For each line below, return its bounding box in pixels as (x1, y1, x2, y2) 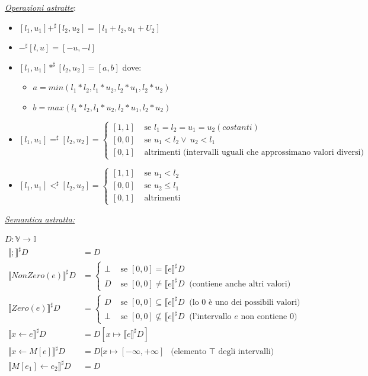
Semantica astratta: (5, 212, 75, 225)
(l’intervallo (189, 313, 232, 321)
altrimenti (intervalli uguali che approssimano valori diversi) (144, 148, 364, 157)
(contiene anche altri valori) (189, 279, 291, 288)
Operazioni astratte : (5, 1, 76, 13)
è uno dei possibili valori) (209, 298, 300, 307)
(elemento (171, 348, 207, 356)
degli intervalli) (218, 348, 274, 356)
